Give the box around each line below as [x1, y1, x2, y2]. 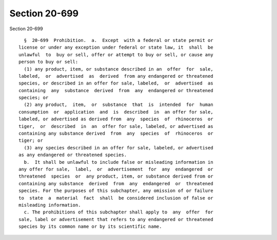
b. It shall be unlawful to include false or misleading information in [24, 159, 213, 165]
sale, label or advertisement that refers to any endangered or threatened [18, 216, 213, 222]
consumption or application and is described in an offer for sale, [18, 109, 213, 115]
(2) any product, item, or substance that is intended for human [24, 102, 213, 107]
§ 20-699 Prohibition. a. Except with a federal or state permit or [24, 37, 213, 43]
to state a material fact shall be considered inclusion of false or [18, 195, 213, 201]
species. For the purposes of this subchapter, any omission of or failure [18, 188, 213, 194]
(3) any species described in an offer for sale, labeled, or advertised [24, 145, 213, 150]
